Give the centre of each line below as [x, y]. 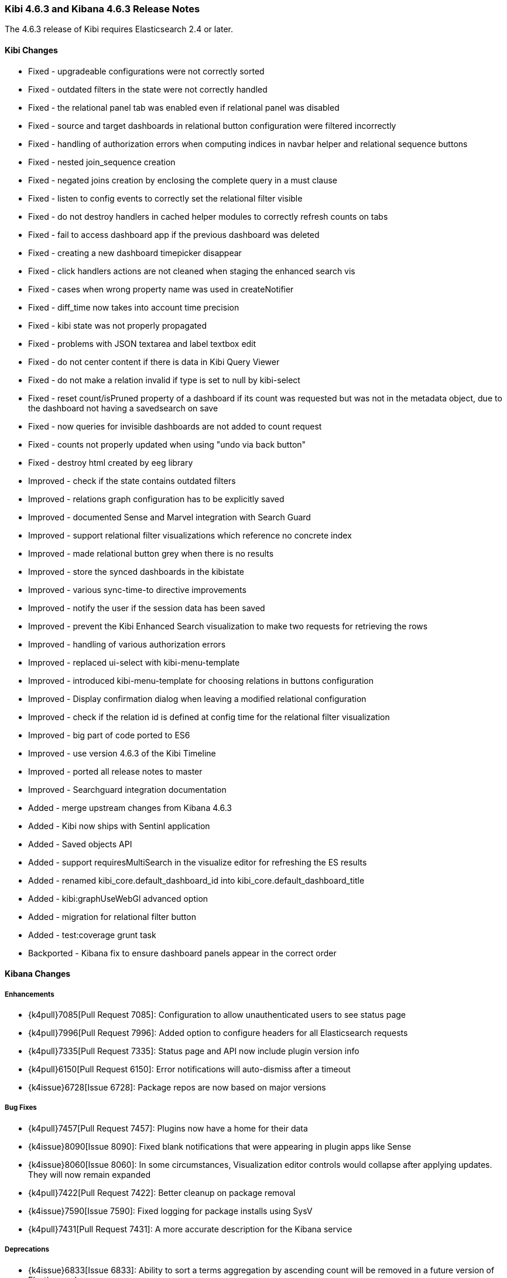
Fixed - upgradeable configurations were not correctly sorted [146, 71]
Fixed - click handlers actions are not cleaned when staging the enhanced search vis [192, 271]
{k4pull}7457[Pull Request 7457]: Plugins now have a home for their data [168, 1128]
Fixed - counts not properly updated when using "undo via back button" [167, 444]
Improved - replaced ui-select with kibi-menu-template [134, 662]
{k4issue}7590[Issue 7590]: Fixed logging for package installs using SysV [170, 1211]
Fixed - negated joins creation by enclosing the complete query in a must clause [183, 180]
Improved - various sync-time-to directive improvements [137, 589]
